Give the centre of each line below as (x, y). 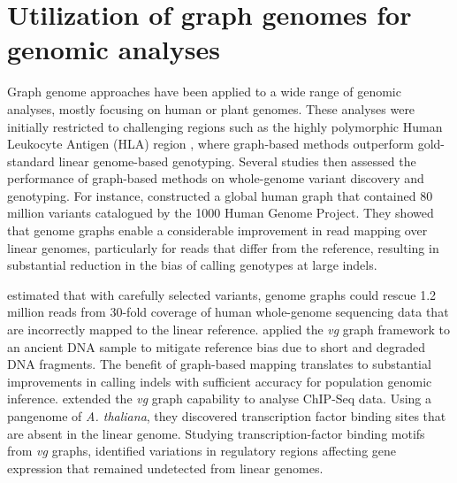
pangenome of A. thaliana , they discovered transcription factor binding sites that (227, 416)
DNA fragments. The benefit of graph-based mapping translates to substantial (219, 364)
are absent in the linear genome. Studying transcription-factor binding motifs (216, 433)
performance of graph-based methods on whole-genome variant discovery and (216, 178)
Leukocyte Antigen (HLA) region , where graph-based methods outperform (211, 144)
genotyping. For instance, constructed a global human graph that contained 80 (220, 195)
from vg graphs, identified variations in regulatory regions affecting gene (202, 451)
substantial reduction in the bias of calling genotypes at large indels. (192, 265)
